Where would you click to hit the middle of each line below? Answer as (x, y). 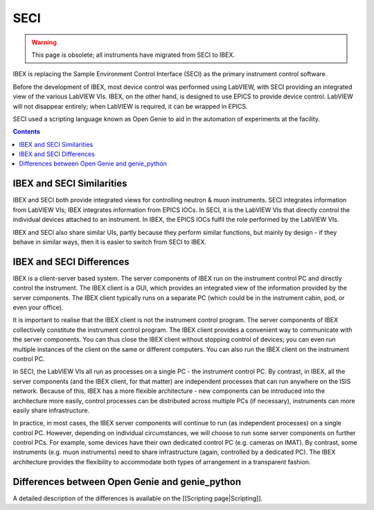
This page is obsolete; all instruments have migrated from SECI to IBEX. (133, 55)
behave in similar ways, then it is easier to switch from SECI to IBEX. (110, 242)
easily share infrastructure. (51, 410)
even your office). (38, 307)
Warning (44, 42)
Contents (27, 132)
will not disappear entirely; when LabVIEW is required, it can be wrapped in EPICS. (130, 106)
